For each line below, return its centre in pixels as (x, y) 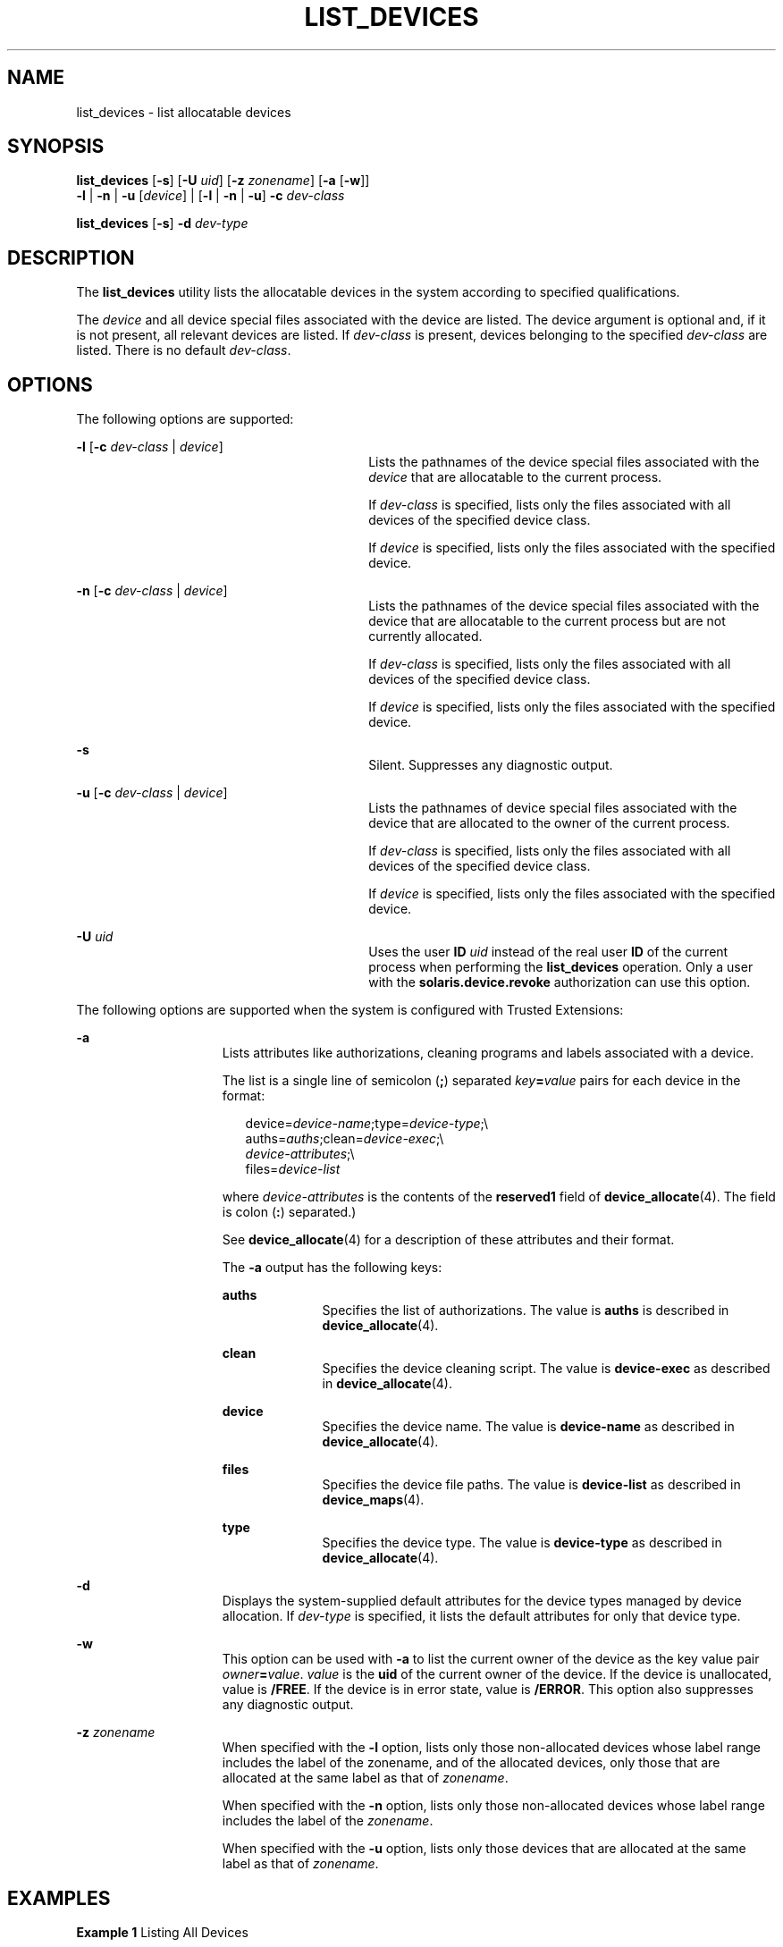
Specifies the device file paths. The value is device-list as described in (531, 1485)
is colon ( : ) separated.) (289, 1212)
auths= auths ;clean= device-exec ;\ (345, 1139)
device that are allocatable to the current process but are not (547, 621)
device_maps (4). (373, 1500)
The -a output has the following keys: (332, 1268)
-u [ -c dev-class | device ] (152, 793)
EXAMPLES (59, 1898)
